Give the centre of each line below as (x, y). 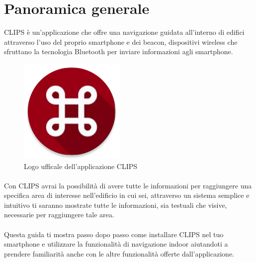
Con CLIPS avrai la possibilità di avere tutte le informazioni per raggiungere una (128, 185)
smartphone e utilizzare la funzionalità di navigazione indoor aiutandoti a (116, 244)
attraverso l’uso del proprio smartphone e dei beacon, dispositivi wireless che (121, 42)
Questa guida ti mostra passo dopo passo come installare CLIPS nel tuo (114, 234)
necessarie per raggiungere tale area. (59, 215)
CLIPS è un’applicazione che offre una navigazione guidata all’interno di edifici (124, 32)
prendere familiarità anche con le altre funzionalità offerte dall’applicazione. (119, 253)
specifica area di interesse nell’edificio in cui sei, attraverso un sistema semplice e (127, 195)
